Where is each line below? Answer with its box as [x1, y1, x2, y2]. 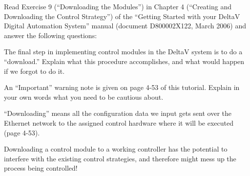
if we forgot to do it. [4, 66, 65, 76]
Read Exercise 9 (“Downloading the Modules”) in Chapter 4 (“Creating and [4, 1, 231, 11]
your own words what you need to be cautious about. [4, 91, 164, 102]
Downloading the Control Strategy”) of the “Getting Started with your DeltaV [4, 11, 240, 21]
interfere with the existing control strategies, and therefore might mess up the [4, 153, 236, 163]
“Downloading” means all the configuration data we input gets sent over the [4, 108, 231, 118]
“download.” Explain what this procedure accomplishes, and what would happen [4, 56, 245, 66]
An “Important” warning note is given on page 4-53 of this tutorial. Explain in [4, 82, 240, 92]
